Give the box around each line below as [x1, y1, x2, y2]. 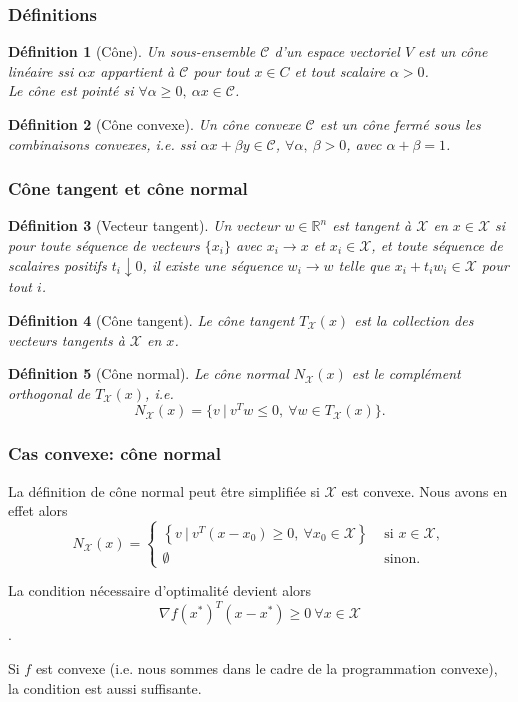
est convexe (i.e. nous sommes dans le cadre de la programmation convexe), [35, 658, 498, 679]
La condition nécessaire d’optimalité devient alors [8, 580, 312, 601]
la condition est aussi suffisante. [8, 677, 202, 698]
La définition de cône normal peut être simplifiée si [8, 480, 320, 501]
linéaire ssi [8, 60, 74, 81]
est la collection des [354, 309, 474, 330]
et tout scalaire [294, 60, 385, 81]
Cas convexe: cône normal [8, 441, 221, 466]
